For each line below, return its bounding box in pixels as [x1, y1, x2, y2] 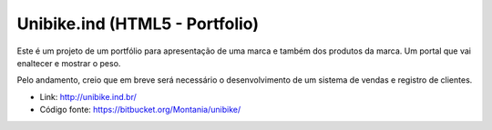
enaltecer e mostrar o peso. [16, 57, 121, 68]
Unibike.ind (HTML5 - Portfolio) [16, 14, 260, 34]
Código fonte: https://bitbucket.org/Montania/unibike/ [39, 105, 241, 115]
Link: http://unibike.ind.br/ [39, 91, 137, 102]
